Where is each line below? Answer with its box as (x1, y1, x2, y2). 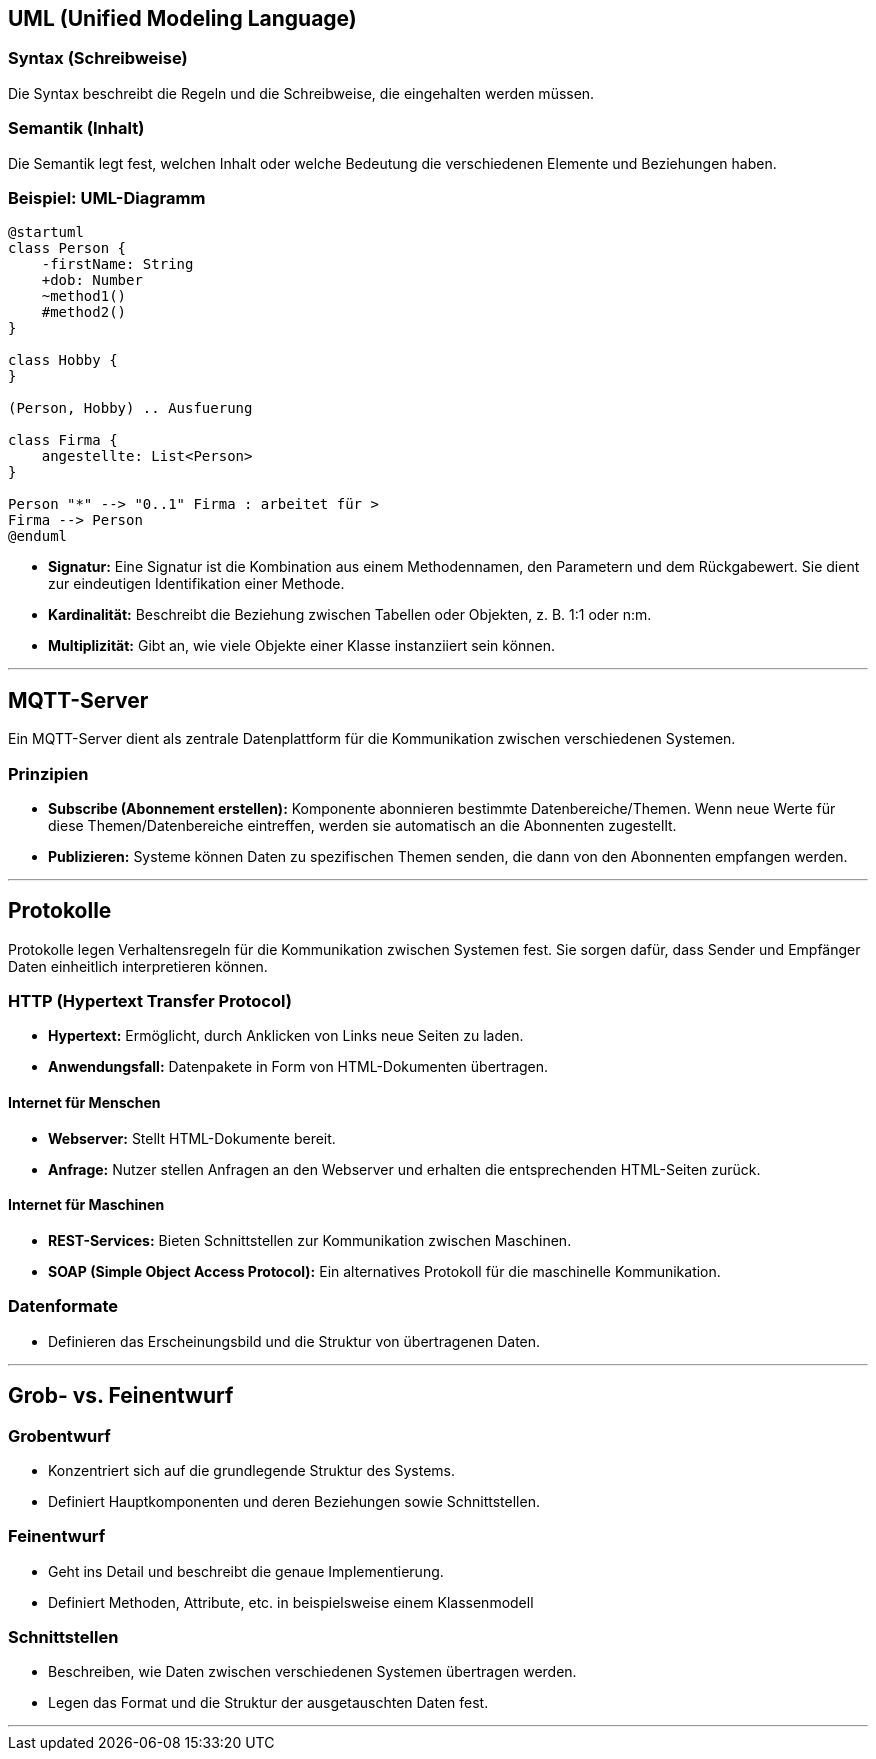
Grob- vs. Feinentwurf (8, 1383, 234, 1409)
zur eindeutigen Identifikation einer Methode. (48, 575, 345, 593)
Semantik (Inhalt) (8, 118, 145, 139)
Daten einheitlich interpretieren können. (8, 957, 268, 975)
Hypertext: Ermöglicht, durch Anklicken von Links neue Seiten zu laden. (48, 1027, 524, 1045)
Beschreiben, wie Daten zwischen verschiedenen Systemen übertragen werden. (48, 1663, 577, 1681)
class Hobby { (8, 352, 118, 369)
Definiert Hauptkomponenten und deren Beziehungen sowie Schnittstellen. (48, 1492, 540, 1510)
